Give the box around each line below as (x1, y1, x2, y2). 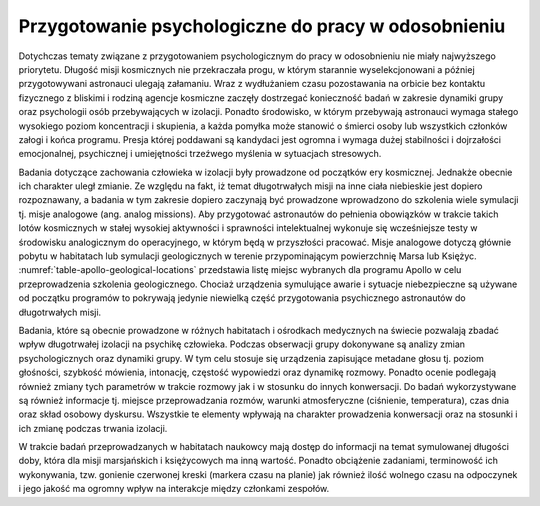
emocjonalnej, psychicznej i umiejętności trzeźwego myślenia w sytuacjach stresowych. (18, 148, 382, 160)
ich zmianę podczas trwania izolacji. (18, 422, 168, 434)
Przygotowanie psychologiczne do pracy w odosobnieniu (18, 15, 506, 37)
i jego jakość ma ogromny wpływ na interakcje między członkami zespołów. (18, 483, 330, 495)
